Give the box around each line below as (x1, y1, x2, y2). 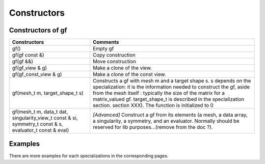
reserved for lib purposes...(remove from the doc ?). (92, 124, 213, 131)
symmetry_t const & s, (12, 121, 63, 128)
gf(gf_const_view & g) (12, 71, 62, 78)
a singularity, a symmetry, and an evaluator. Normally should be (92, 118, 240, 125)
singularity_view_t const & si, (12, 114, 78, 121)
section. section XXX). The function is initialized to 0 (92, 102, 213, 109)
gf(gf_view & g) (12, 64, 47, 71)
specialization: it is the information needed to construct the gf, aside (92, 83, 250, 90)
